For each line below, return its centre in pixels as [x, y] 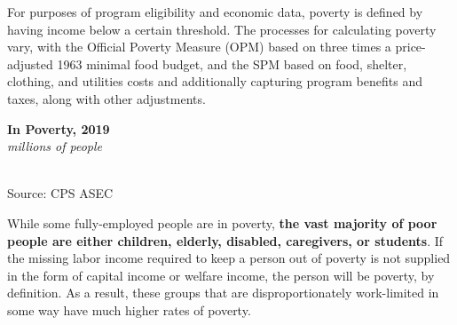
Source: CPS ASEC [60, 193]
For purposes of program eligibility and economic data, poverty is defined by [215, 12]
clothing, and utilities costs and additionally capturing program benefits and [215, 81]
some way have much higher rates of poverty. [129, 309]
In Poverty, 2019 [59, 128]
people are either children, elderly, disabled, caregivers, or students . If [225, 240]
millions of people [55, 146]
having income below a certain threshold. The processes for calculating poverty [222, 29]
